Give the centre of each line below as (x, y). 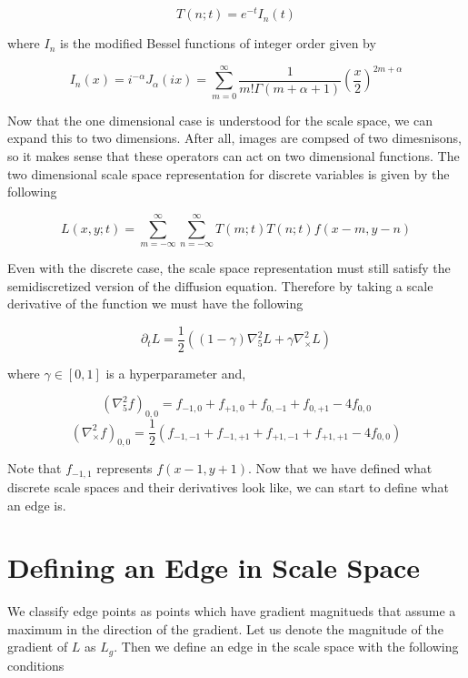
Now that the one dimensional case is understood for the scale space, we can (220, 120)
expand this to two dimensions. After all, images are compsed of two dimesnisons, (234, 138)
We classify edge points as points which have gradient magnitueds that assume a (232, 611)
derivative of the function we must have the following (155, 304)
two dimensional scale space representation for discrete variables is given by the (229, 173)
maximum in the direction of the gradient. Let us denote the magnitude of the (225, 628)
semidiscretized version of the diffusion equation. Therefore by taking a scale (220, 285)
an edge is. (37, 505)
